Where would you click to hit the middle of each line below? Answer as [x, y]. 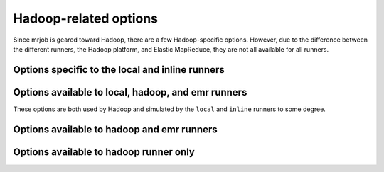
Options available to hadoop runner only [104, 152]
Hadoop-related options [86, 18]
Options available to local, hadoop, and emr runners [130, 92]
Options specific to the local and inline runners [119, 70]
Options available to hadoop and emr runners [115, 129]
